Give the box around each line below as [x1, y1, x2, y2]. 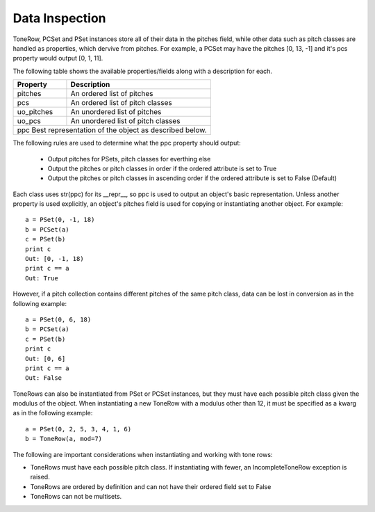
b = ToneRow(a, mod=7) [25, 435, 103, 443]
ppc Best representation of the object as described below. [17, 125, 208, 135]
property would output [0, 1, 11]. [12, 54, 103, 63]
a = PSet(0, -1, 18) [25, 216, 95, 224]
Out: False [25, 374, 62, 382]
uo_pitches [17, 107, 53, 117]
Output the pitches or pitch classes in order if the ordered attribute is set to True [47, 164, 277, 173]
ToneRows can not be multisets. [30, 493, 122, 501]
